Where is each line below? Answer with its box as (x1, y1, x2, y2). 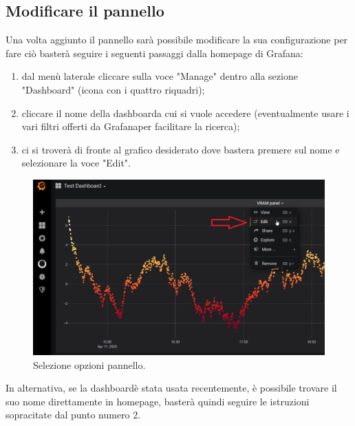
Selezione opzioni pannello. (33, 357, 146, 372)
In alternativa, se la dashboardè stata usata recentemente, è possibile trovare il (6, 381, 337, 395)
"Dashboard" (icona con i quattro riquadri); (21, 82, 205, 96)
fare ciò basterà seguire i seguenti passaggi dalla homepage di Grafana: (6, 45, 303, 60)
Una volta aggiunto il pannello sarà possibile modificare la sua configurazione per (6, 32, 348, 47)
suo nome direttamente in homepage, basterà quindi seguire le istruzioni (6, 394, 310, 408)
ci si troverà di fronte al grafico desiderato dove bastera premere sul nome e (21, 142, 340, 156)
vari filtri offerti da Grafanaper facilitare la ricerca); (21, 119, 240, 134)
